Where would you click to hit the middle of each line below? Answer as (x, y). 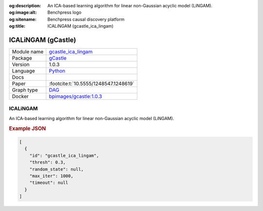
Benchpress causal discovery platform (86, 19)
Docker (20, 96)
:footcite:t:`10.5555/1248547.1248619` (92, 84)
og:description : (25, 6)
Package (22, 58)
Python (57, 71)
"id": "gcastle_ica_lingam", (64, 155)
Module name (28, 52)
